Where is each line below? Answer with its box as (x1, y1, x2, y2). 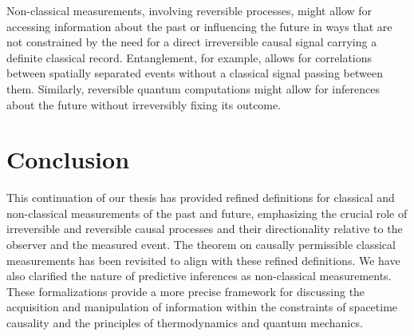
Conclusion (6, 143, 130, 176)
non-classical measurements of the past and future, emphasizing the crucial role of (6, 204, 408, 221)
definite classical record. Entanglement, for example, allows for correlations (6, 49, 373, 65)
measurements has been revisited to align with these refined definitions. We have (6, 251, 400, 268)
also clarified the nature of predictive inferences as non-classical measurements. (6, 267, 392, 284)
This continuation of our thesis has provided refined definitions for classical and (6, 189, 395, 206)
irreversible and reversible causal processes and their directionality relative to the (6, 220, 403, 237)
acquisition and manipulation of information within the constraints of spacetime (6, 298, 398, 315)
